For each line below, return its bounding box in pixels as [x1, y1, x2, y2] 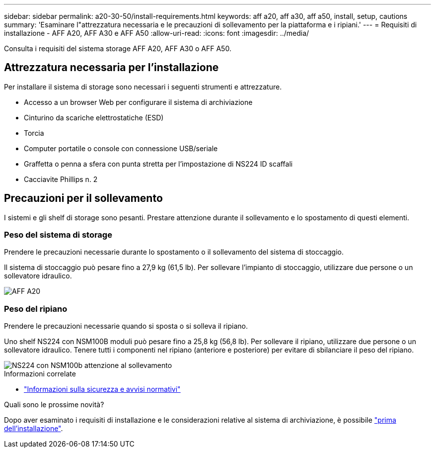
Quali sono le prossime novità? [4, 400, 104, 409]
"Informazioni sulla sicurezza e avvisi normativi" [24, 385, 181, 394]
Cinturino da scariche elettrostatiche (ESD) [24, 113, 164, 122]
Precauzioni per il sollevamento [4, 192, 163, 205]
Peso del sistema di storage [4, 230, 112, 240]
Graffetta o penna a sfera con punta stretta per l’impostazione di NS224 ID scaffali [24, 159, 293, 168]
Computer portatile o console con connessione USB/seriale [24, 144, 218, 153]
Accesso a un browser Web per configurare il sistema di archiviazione [24, 97, 253, 106]
